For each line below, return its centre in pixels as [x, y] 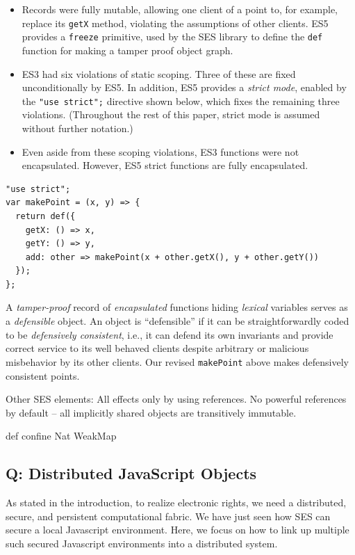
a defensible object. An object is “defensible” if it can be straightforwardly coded [177, 321]
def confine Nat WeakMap [61, 436]
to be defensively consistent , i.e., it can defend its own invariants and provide [170, 334]
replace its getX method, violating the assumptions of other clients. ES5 [175, 23]
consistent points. [43, 375]
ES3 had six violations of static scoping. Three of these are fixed [159, 73]
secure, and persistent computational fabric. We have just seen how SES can [168, 516]
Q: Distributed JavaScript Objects [131, 473]
